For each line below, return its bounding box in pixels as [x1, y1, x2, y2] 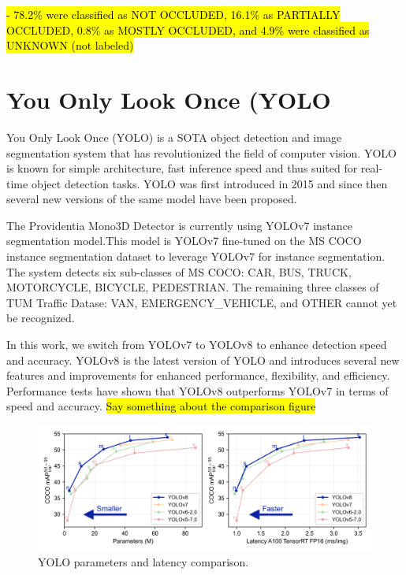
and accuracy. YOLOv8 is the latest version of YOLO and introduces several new [6, 351, 400, 368]
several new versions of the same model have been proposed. [6, 191, 297, 207]
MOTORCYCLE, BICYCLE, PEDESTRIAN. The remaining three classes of [6, 279, 379, 295]
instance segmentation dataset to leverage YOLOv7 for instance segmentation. [6, 248, 386, 265]
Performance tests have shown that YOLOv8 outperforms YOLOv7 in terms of [6, 382, 389, 399]
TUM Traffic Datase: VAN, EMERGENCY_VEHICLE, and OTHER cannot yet [6, 294, 397, 310]
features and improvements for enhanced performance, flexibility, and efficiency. [6, 367, 390, 384]
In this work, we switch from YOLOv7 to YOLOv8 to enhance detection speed [6, 336, 387, 353]
